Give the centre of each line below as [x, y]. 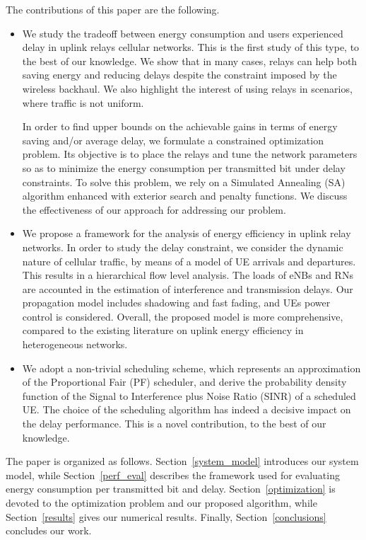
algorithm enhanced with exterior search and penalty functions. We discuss [185, 196]
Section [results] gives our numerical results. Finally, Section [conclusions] [166, 516]
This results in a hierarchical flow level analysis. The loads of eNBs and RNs [188, 275]
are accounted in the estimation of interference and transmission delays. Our [188, 288]
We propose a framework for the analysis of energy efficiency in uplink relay [187, 233]
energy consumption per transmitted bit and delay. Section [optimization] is [171, 489]
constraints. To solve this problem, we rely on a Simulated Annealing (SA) [184, 182]
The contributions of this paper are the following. [113, 9]
